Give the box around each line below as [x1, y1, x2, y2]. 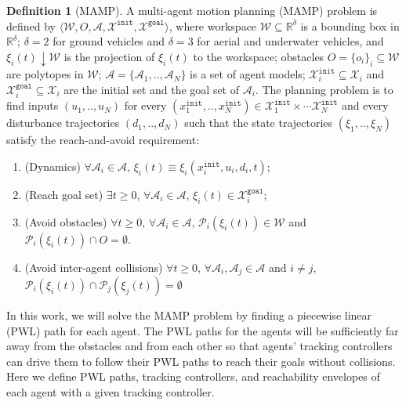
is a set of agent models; [190, 66, 306, 82]
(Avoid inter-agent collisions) [24, 259, 163, 275]
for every [124, 97, 167, 114]
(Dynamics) [24, 157, 81, 174]
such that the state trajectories [184, 114, 333, 131]
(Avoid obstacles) [24, 213, 107, 230]
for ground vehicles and [53, 33, 165, 49]
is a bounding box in [300, 17, 400, 34]
